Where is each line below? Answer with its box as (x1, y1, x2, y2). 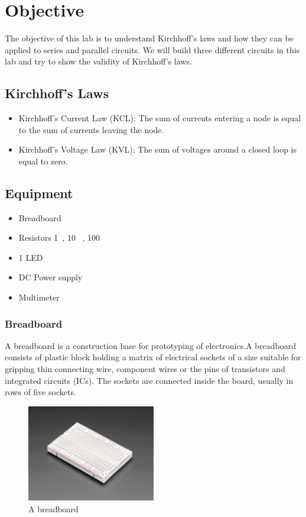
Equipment (5, 183, 73, 202)
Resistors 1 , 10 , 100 (18, 231, 100, 244)
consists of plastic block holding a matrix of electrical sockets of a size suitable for (5, 351, 301, 363)
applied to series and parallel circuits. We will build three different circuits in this (5, 43, 300, 56)
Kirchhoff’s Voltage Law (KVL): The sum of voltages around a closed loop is (18, 143, 297, 156)
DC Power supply (18, 271, 83, 283)
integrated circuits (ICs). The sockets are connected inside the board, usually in (5, 374, 294, 386)
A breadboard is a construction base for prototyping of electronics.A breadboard (5, 339, 297, 351)
